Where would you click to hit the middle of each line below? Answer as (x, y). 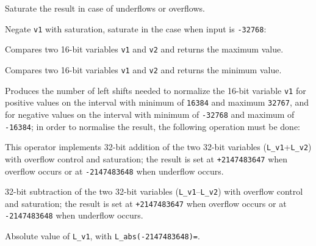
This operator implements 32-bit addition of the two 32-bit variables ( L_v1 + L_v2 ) (158, 147)
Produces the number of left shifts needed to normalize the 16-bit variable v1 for (156, 90)
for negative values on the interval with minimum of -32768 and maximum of (150, 114)
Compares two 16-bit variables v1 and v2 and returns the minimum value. (143, 69)
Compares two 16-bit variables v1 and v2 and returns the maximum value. (144, 49)
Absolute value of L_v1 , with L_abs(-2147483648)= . (102, 236)
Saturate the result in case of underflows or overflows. (105, 8)
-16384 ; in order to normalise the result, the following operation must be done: (153, 126)
